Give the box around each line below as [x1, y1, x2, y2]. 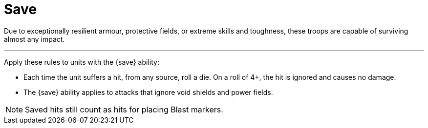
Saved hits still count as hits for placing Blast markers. [25, 104, 223, 114]
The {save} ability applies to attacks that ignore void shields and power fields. [23, 88, 273, 96]
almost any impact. [4, 35, 65, 43]
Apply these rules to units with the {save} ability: [4, 57, 159, 66]
